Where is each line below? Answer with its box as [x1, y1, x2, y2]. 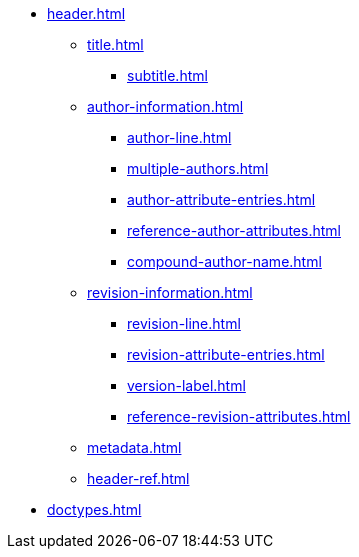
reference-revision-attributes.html [127, 408, 351, 425]
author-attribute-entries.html [127, 191, 316, 208]
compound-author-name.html [127, 253, 322, 270]
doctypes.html [47, 501, 142, 518]
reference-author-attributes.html [127, 222, 341, 239]
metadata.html [87, 439, 182, 456]
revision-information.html [87, 284, 253, 301]
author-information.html [87, 98, 244, 115]
